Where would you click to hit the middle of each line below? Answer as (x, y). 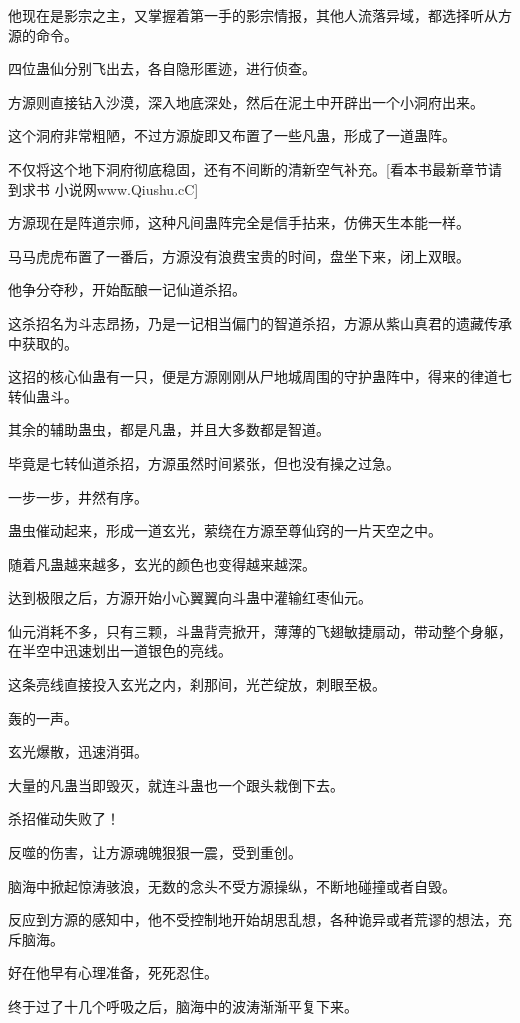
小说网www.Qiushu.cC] (126, 188)
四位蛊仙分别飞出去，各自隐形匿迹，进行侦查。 (162, 68)
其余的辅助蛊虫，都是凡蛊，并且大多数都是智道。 (169, 429)
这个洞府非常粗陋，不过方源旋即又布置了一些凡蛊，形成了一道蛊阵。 (232, 135)
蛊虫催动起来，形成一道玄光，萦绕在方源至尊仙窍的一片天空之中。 (225, 530)
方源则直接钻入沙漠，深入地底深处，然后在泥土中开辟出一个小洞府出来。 (246, 101)
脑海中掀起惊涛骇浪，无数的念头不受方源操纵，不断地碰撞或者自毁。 (232, 885)
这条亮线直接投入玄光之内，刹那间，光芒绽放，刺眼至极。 (197, 684)
